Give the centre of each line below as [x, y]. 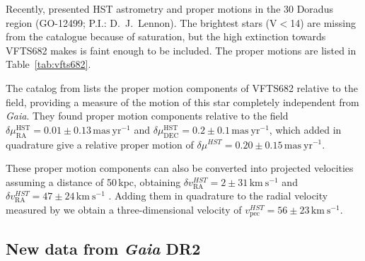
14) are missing [323, 22]
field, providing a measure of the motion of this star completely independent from [182, 101]
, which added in [305, 129]
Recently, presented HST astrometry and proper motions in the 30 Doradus [169, 8]
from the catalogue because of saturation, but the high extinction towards [166, 36]
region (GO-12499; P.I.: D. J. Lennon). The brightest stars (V [141, 22]
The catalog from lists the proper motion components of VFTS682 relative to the [182, 87]
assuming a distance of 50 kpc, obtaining [93, 181]
